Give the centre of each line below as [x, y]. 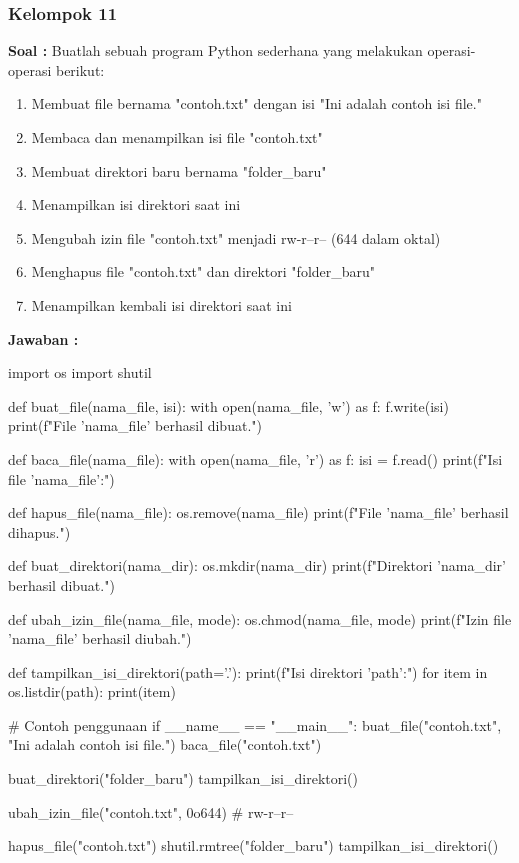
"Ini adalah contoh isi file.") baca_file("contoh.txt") [165, 744]
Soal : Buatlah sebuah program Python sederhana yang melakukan [215, 50]
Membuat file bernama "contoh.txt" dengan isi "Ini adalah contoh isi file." [256, 103]
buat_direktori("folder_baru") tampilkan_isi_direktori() [183, 778]
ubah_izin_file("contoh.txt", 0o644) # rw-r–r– [151, 811]
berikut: [80, 69]
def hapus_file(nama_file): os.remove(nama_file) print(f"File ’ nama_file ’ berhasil [258, 512]
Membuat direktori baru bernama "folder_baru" [179, 170]
